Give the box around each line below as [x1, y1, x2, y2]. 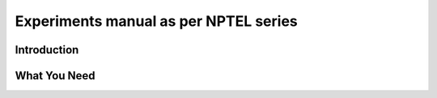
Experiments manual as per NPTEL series [15, 12, 299, 30]
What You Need [15, 69, 95, 83]
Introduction [15, 43, 79, 57]
